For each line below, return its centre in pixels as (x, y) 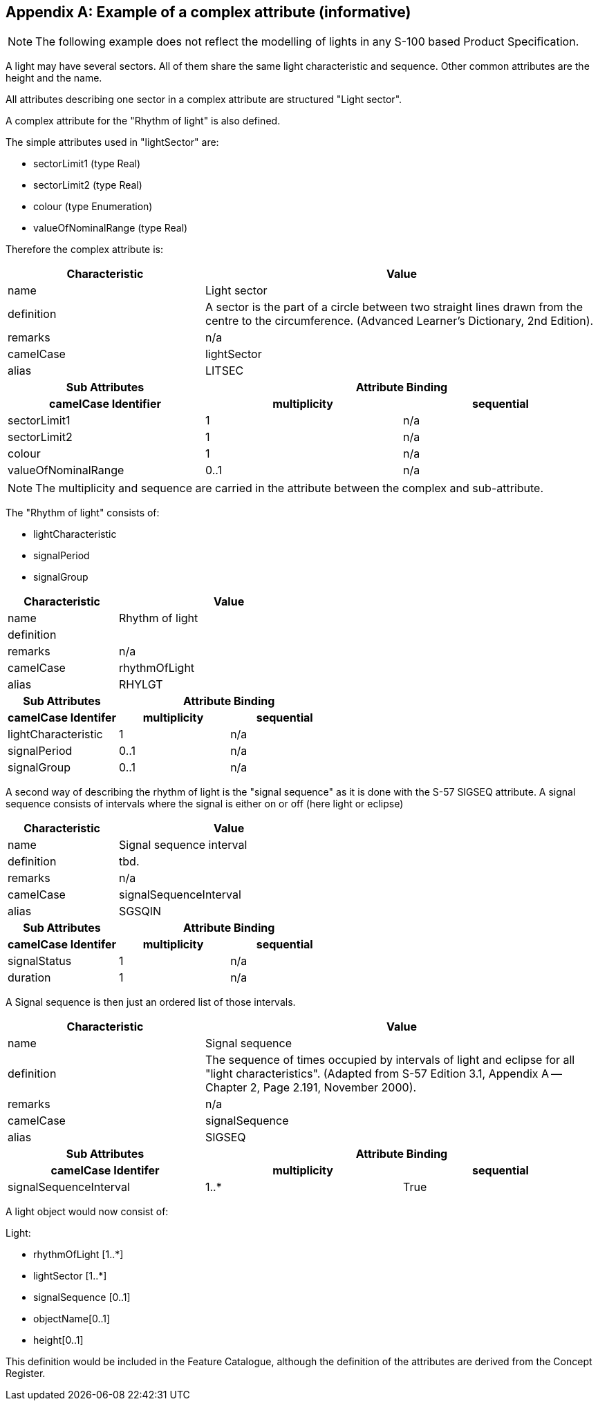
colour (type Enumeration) (93, 207)
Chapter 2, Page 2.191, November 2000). (311, 1088)
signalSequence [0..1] (82, 1297)
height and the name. (54, 78)
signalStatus (40, 961)
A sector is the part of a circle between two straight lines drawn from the (394, 307)
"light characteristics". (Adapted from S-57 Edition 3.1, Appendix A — (383, 1074)
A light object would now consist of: (87, 1212)
